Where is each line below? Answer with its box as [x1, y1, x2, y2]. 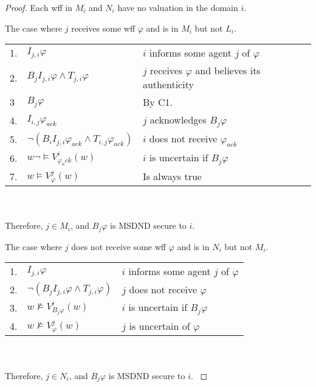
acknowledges [149, 113, 207, 127]
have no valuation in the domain [117, 1, 238, 13]
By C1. [142, 95, 173, 110]
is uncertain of [129, 319, 190, 333]
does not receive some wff [71, 240, 166, 253]
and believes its [195, 63, 261, 78]
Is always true [142, 169, 202, 184]
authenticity [142, 77, 194, 92]
